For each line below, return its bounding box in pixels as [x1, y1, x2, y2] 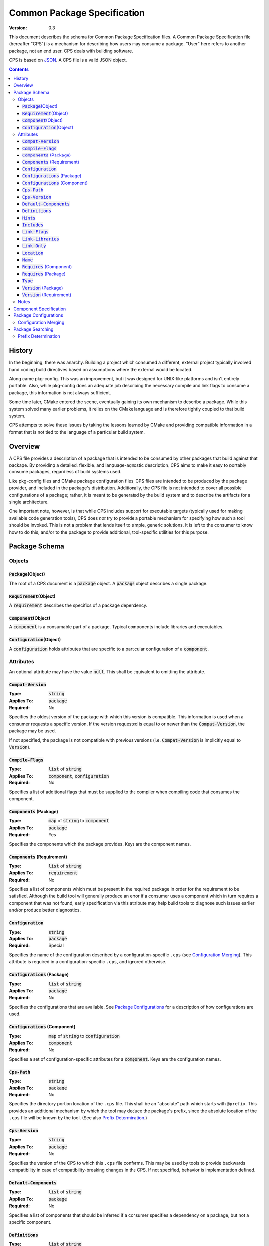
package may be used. [9, 728, 56, 734]
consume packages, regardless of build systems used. [9, 469, 122, 475]
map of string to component [48, 818, 109, 824]
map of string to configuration [48, 1033, 120, 1039]
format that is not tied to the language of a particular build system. [9, 429, 145, 435]
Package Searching [13, 326, 54, 332]
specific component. [9, 1219, 52, 1225]
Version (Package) [22, 285, 63, 291]
